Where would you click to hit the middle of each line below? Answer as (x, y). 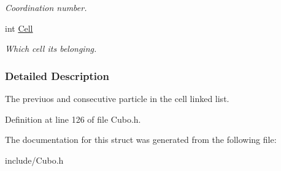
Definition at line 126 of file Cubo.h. (73, 119)
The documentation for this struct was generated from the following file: (141, 140)
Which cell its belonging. (51, 49)
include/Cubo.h (34, 160)
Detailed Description (57, 75)
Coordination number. (46, 7)
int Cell (19, 28)
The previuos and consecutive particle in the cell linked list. (117, 98)
